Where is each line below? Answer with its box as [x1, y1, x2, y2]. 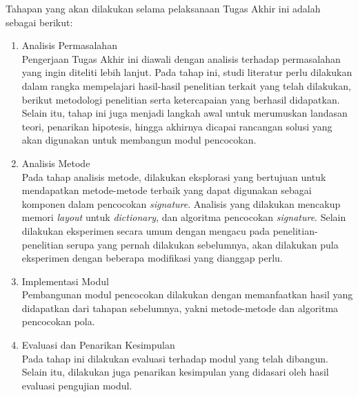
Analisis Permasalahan [21, 38, 117, 52]
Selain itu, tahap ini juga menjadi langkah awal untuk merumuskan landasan [21, 106, 348, 120]
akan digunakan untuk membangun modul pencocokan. [21, 133, 257, 147]
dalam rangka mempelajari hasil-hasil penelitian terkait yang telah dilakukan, [21, 78, 351, 93]
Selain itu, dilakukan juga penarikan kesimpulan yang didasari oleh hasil [21, 365, 329, 379]
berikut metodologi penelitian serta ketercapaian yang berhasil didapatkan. [21, 92, 340, 106]
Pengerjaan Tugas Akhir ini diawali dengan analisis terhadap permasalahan [21, 51, 341, 66]
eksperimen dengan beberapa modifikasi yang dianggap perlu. [21, 251, 283, 265]
